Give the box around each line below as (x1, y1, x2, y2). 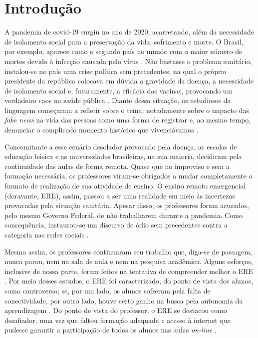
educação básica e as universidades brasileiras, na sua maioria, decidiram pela (4, 151, 242, 161)
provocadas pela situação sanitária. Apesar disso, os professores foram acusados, (4, 200, 249, 210)
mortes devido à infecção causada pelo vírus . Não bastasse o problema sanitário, (4, 55, 252, 66)
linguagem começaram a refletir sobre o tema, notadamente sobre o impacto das (4, 104, 249, 115)
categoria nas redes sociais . (4, 229, 89, 239)
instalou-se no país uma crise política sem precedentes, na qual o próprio (4, 65, 227, 76)
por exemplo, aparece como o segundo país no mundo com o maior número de (4, 46, 243, 56)
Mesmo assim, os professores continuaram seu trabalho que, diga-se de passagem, (4, 246, 252, 256)
